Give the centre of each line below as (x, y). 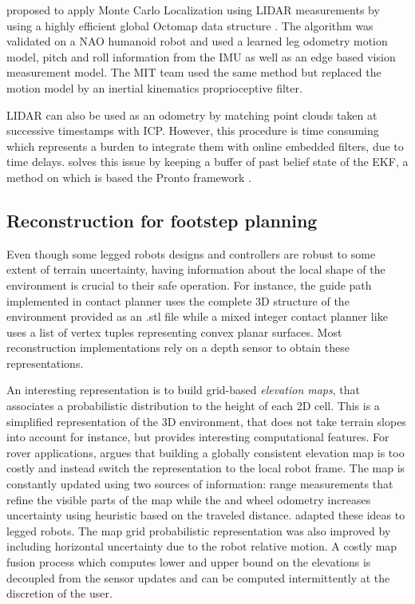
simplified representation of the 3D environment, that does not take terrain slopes (206, 421)
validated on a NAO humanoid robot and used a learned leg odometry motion (197, 41)
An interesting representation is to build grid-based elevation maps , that (183, 390)
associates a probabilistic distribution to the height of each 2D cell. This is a (193, 406)
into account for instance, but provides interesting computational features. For (198, 437)
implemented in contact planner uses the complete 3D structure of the (178, 300)
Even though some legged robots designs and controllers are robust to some (191, 253)
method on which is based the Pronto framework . (129, 177)
